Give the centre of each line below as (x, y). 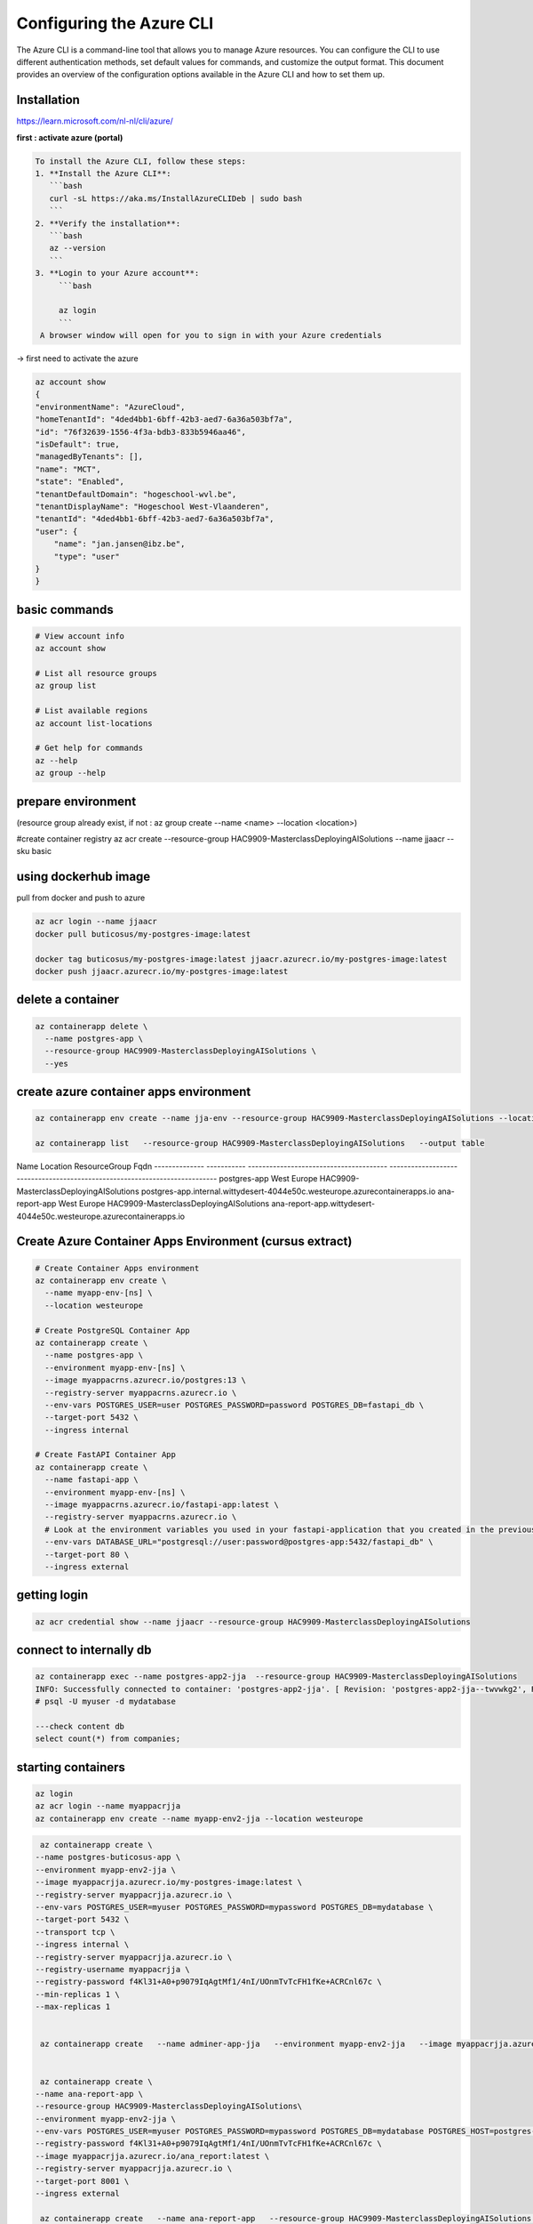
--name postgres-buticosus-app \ (108, 1857)
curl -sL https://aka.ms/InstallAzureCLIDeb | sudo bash (176, 198)
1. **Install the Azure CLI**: (103, 173)
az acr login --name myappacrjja (108, 1806)
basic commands (65, 609)
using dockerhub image (84, 877)
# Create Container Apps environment (117, 1268)
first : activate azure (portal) (70, 137)
